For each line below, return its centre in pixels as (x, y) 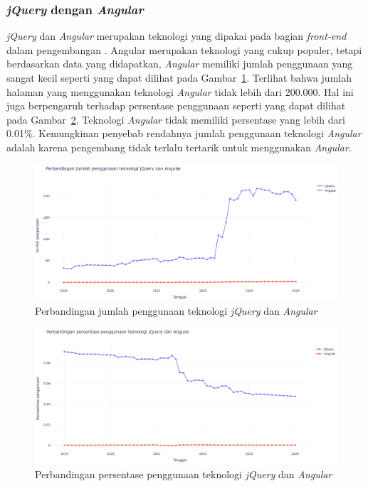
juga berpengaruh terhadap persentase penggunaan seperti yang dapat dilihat (176, 106)
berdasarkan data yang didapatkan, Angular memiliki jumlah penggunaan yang (180, 64)
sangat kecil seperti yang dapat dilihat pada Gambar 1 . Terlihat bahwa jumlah (179, 77)
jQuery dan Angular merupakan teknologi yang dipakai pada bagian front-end (177, 36)
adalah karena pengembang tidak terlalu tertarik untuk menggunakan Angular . (179, 147)
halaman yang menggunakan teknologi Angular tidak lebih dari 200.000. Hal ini (180, 91)
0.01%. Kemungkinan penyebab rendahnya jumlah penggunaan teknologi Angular (184, 133)
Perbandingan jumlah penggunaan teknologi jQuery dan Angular (176, 311)
